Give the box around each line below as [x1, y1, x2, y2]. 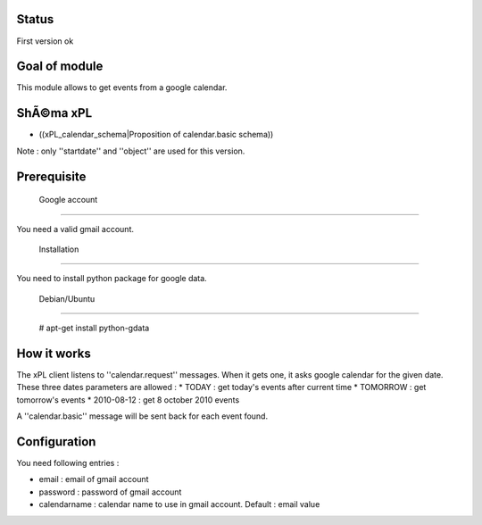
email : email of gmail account [38, 474, 149, 485]
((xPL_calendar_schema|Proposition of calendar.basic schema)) [38, 129, 274, 140]
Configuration [16, 434, 96, 449]
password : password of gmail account [38, 487, 182, 497]
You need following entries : [16, 458, 120, 469]
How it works [16, 346, 91, 361]
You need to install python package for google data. [16, 273, 207, 284]
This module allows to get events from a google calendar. [16, 82, 228, 93]
